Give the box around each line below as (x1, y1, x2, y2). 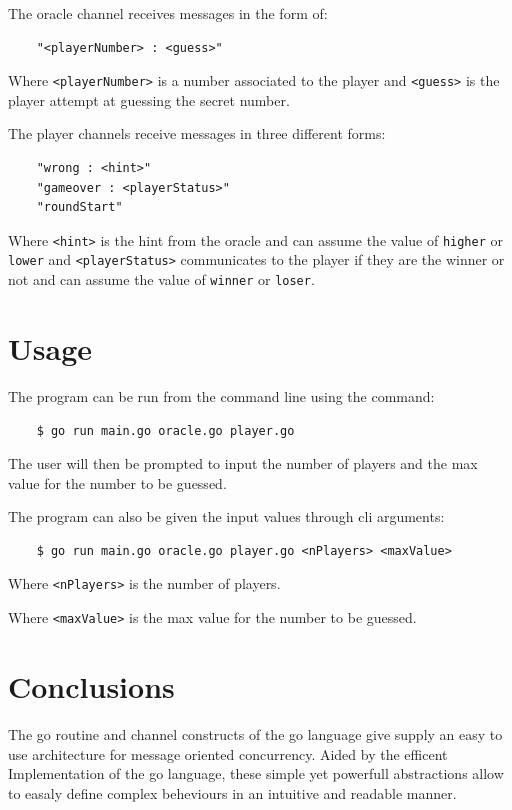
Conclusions (8, 665, 175, 706)
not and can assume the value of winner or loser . (8, 269, 315, 290)
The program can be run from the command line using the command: (8, 385, 435, 406)
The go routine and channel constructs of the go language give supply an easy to (8, 723, 503, 744)
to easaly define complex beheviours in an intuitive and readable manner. (8, 782, 457, 803)
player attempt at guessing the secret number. (8, 89, 290, 110)
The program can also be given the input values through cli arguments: (8, 506, 445, 527)
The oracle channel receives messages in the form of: (8, 3, 328, 23)
